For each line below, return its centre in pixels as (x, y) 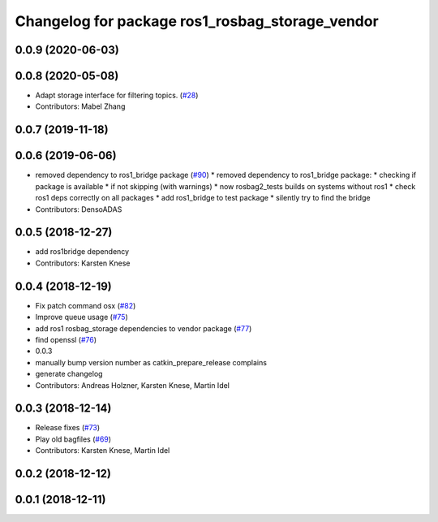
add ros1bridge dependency (82, 252)
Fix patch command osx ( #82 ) (86, 305)
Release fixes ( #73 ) (68, 428)
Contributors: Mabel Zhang (80, 106)
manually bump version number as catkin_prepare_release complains (151, 362)
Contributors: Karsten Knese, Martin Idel (103, 451)
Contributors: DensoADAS (79, 209)
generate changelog (69, 374)
